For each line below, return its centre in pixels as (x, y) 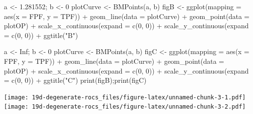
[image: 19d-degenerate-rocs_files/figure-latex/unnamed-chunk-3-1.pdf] (125, 97)
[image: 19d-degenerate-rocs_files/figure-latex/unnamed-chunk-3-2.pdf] (125, 107)
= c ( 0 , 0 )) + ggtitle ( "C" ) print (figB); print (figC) (75, 80)
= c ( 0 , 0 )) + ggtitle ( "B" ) (41, 35)
